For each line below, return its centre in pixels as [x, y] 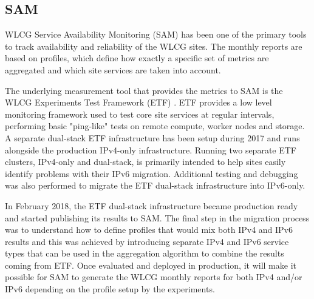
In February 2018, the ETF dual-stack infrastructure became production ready [152, 205]
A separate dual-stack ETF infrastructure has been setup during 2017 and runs [152, 137]
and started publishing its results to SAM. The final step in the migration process [157, 217]
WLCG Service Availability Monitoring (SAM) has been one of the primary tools [156, 34]
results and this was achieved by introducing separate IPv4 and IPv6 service [147, 241]
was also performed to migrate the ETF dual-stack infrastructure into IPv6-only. [155, 185]
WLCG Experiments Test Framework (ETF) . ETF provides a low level [138, 102]
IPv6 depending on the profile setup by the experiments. [110, 289]
